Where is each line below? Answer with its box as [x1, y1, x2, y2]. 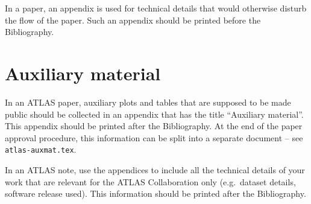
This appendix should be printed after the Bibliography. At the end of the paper [5, 120, 303, 132]
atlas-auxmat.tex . [5, 143, 77, 156]
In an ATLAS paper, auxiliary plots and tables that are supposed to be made [5, 95, 291, 108]
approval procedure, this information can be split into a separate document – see [5, 131, 303, 144]
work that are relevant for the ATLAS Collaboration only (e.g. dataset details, [5, 175, 296, 188]
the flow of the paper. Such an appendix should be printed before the [5, 13, 261, 26]
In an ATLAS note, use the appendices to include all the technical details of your [5, 163, 305, 176]
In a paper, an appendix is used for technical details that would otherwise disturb [5, 2, 307, 14]
